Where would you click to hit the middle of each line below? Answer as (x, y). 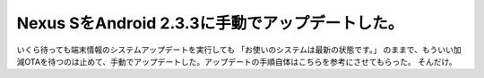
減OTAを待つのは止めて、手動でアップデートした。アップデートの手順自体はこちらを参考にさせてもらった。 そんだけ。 (237, 61)
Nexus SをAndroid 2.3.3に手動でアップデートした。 (210, 23)
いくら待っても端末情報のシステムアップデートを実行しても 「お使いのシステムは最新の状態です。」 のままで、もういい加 (239, 50)
